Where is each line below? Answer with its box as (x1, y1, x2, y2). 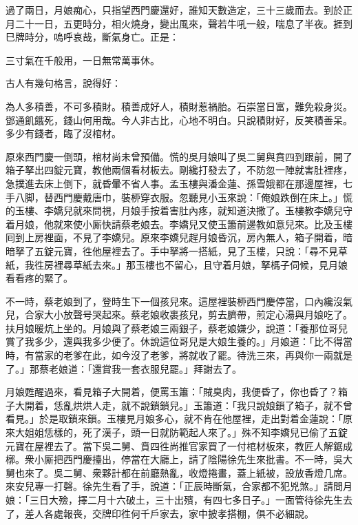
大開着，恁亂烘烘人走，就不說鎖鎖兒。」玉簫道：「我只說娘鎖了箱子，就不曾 (14, 398, 352, 412)
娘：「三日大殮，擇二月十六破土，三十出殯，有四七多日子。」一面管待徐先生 (6, 493, 343, 506)
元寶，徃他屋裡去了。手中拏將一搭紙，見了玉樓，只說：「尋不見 (53, 243, 338, 258)
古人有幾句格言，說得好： (6, 76, 121, 90)
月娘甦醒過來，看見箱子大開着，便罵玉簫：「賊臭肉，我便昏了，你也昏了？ (6, 384, 338, 399)
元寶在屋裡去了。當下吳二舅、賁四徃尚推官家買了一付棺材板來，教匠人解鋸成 (6, 438, 352, 453)
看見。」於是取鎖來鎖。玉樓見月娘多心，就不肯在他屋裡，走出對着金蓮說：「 (6, 411, 343, 426)
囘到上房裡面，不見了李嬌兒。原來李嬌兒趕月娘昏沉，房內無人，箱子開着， (6, 230, 343, 245)
